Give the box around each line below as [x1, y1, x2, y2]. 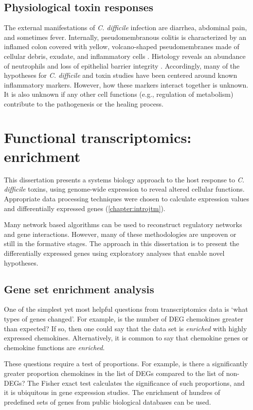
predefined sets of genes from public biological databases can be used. [4, 396, 211, 407]
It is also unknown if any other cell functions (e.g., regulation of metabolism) [4, 89, 234, 99]
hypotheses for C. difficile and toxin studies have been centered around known [4, 70, 237, 80]
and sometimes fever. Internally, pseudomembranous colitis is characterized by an [4, 32, 247, 42]
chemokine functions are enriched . [4, 342, 105, 352]
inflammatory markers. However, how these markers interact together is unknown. [4, 79, 249, 89]
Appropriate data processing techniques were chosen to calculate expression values [4, 194, 249, 204]
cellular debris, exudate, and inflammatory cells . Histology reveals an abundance [4, 51, 246, 61]
